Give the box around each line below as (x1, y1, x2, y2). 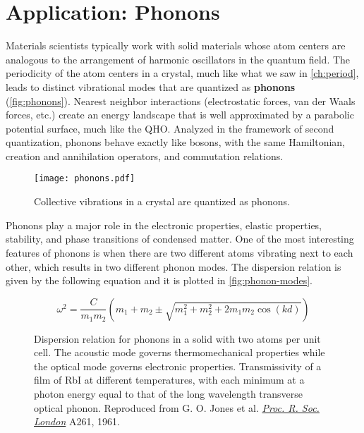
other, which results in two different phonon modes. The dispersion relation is (6, 259, 341, 274)
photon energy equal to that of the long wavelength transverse (34, 386, 303, 401)
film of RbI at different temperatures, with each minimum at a (34, 372, 305, 387)
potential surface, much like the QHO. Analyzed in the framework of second (6, 121, 334, 135)
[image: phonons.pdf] (34, 173, 135, 184)
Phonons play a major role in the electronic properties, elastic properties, (6, 217, 322, 232)
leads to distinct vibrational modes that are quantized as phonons (6, 79, 296, 94)
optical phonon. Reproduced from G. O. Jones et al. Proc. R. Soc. (34, 400, 320, 415)
